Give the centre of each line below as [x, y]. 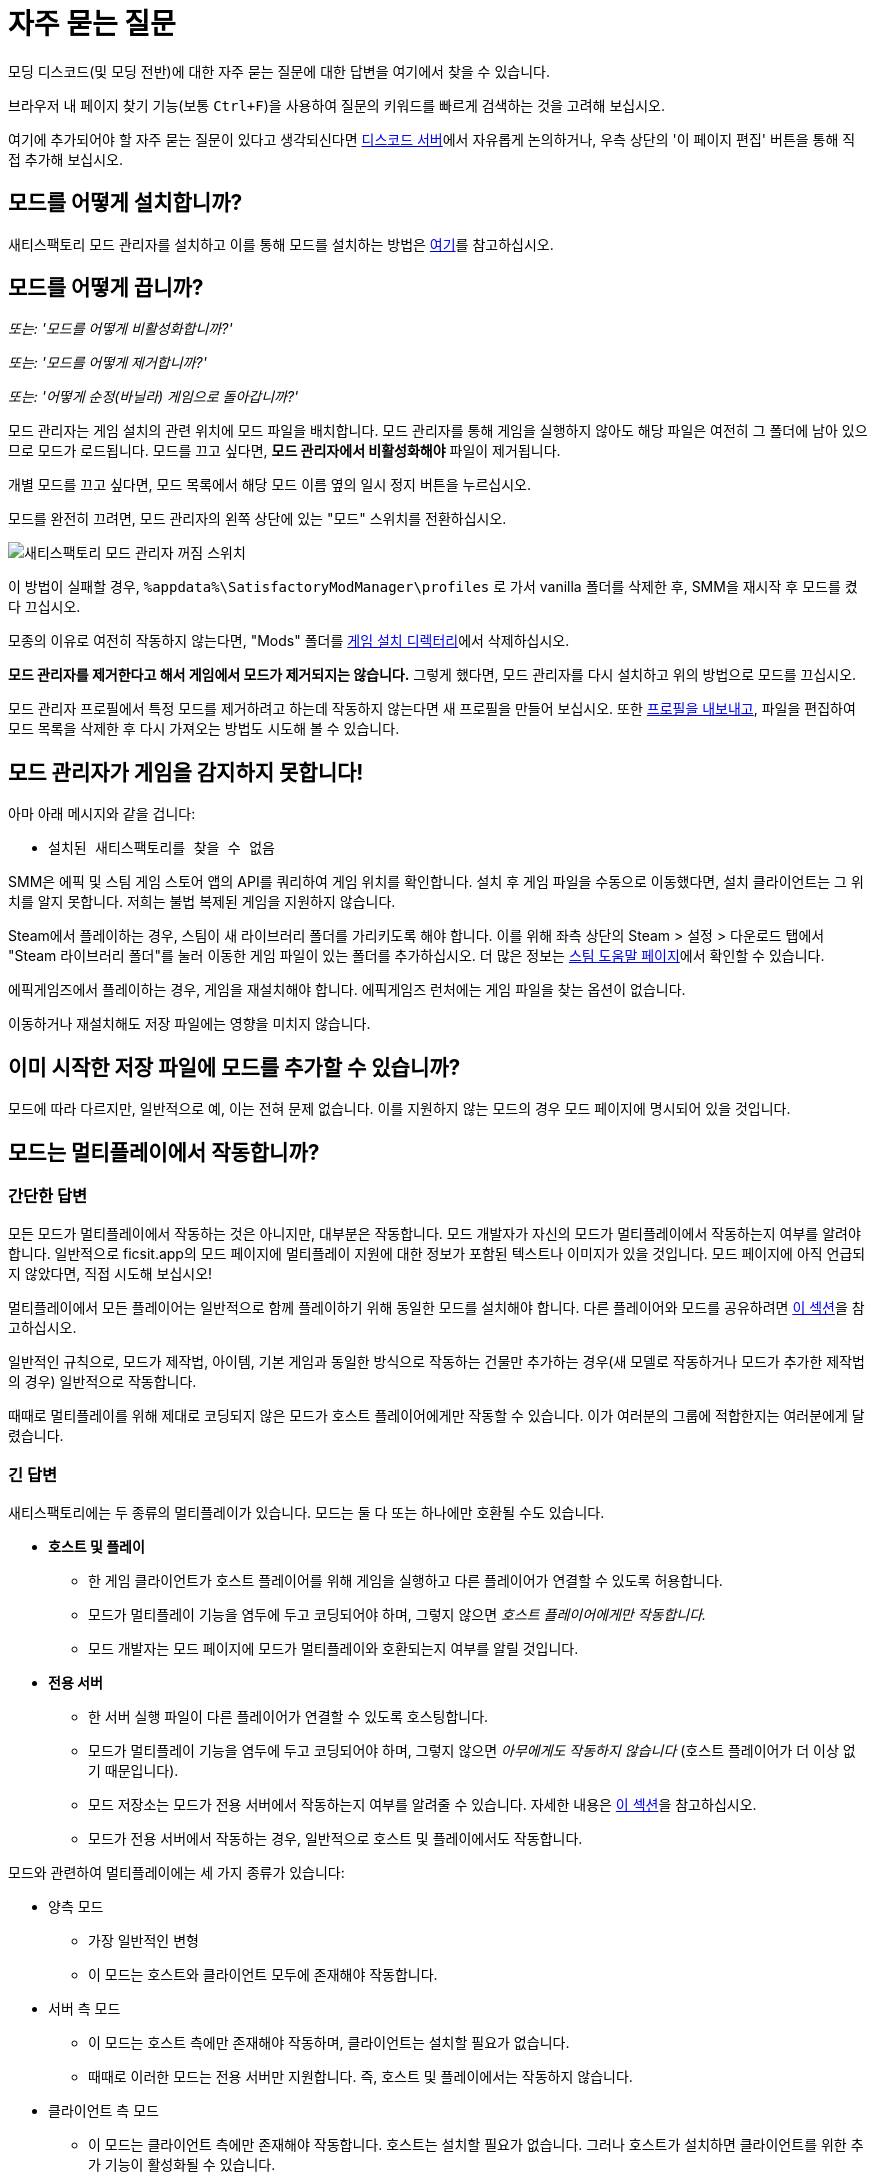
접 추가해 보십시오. [65, 159]
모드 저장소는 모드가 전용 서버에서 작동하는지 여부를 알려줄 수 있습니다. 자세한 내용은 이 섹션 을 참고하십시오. [422, 1805]
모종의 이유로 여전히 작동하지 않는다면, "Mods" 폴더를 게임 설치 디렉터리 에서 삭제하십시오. [289, 641]
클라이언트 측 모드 [103, 2111]
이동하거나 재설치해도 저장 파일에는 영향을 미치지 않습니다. [189, 1024]
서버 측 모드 [84, 2009]
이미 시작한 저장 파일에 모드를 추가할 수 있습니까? [234, 1067]
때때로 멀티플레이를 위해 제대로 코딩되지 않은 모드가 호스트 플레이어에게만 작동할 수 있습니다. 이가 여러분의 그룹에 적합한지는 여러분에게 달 [436, 1416]
